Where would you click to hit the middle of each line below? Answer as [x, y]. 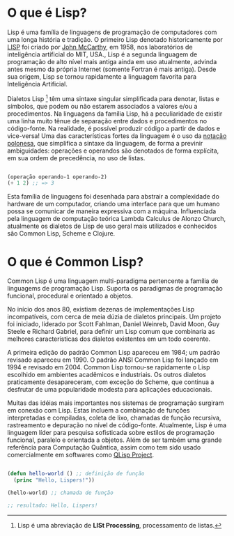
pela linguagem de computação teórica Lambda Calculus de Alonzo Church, [117, 219]
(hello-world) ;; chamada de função [60, 493]
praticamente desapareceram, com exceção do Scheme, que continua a [111, 382]
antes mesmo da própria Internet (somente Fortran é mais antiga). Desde [112, 69]
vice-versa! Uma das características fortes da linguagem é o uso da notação [117, 136]
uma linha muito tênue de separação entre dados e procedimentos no [107, 121]
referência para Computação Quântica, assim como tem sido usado [104, 447]
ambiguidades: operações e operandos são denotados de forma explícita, [113, 151]
